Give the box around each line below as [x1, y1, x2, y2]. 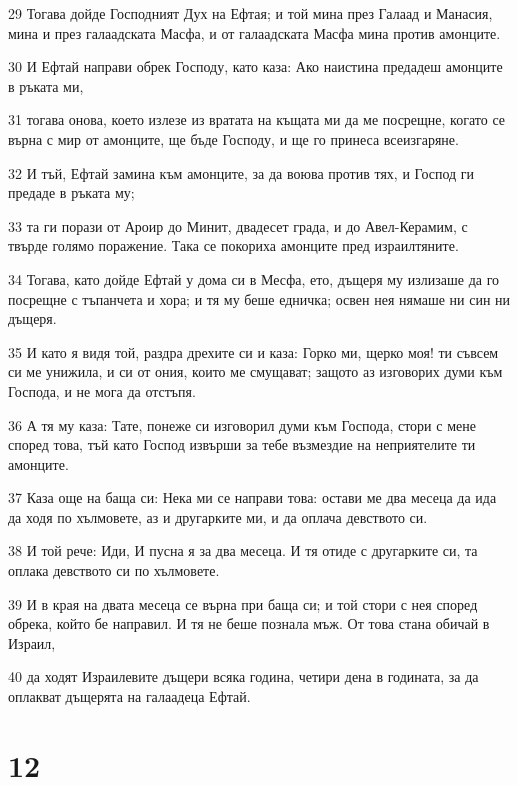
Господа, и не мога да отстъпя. [8, 380, 196, 401]
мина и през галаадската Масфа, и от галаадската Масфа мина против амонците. [8, 22, 501, 43]
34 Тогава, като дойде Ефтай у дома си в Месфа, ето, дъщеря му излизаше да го [8, 268, 500, 289]
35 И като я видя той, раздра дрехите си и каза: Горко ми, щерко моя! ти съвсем [8, 341, 499, 362]
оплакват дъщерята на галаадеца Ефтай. [8, 686, 251, 707]
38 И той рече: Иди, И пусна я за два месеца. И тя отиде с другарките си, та [8, 540, 478, 561]
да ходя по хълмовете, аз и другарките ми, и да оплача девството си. [8, 506, 428, 527]
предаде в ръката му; [8, 182, 135, 203]
